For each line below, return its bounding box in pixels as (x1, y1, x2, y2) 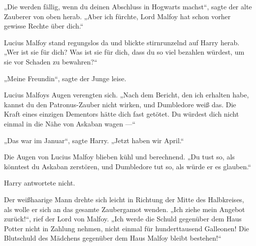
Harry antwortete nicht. (4, 178, 75, 188)
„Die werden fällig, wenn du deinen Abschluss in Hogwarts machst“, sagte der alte (4, 1, 252, 11)
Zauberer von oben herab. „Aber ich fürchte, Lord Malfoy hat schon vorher (4, 11, 231, 21)
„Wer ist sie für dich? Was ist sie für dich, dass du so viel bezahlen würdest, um (4, 47, 245, 57)
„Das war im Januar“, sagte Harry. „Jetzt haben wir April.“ (4, 135, 184, 145)
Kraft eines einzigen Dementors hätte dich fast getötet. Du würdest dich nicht (4, 109, 239, 119)
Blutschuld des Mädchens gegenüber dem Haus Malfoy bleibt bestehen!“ (4, 233, 222, 243)
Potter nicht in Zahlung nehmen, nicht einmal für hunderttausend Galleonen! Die (4, 223, 249, 233)
